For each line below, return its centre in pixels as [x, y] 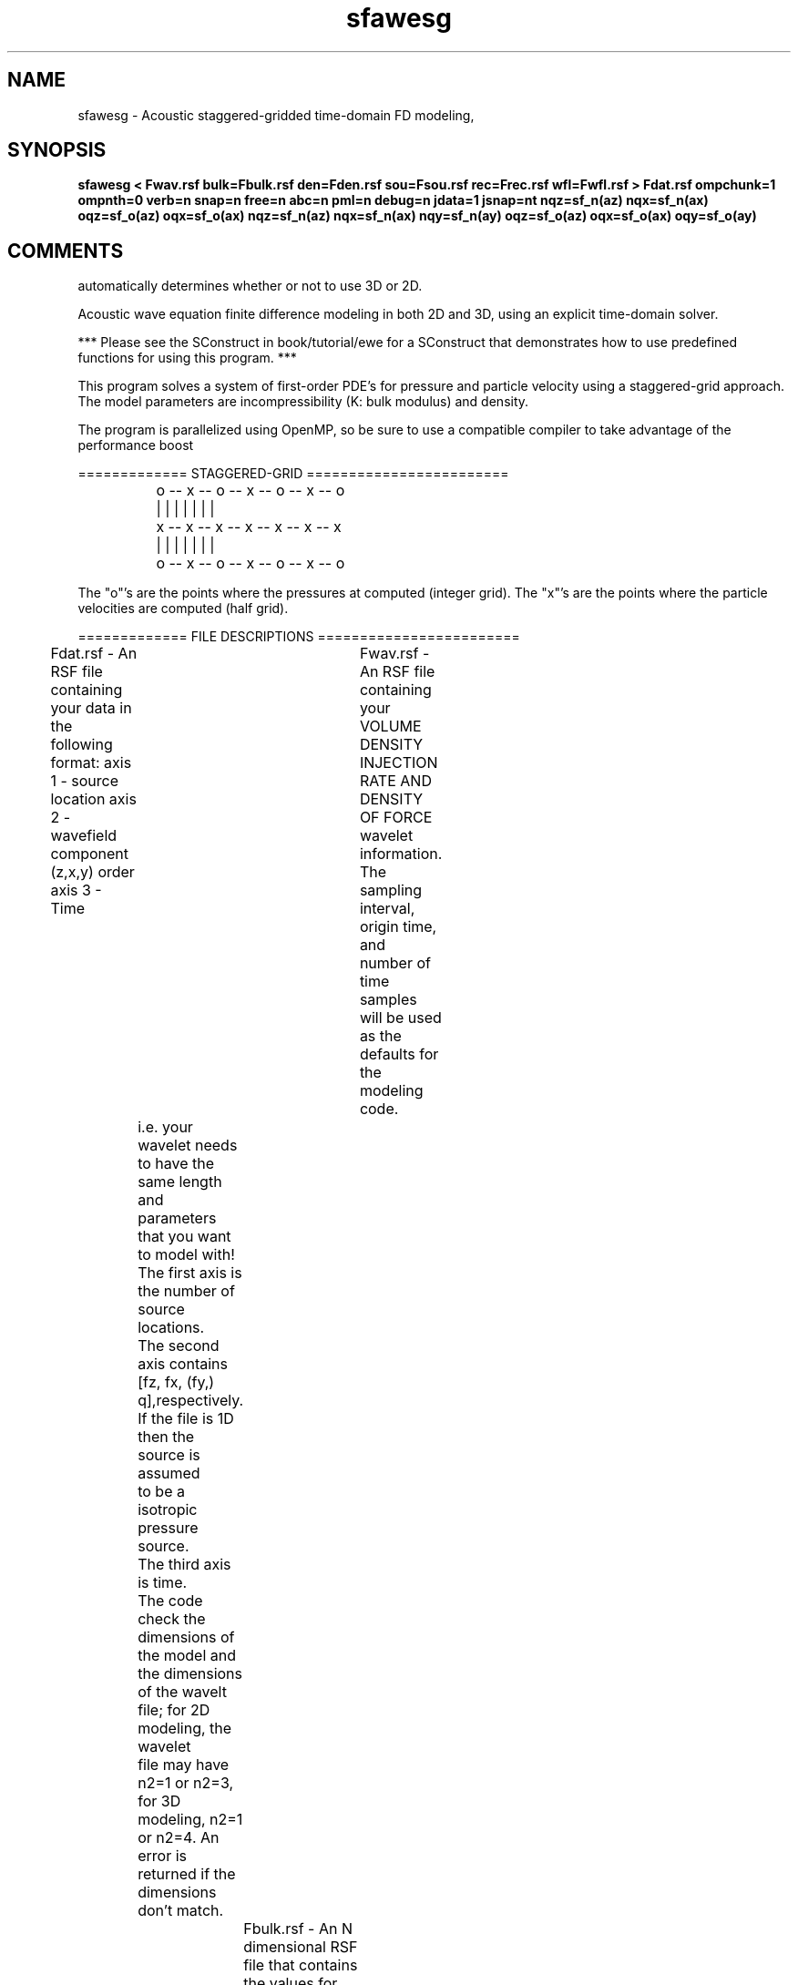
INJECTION [399, 763]
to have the [176, 1164]
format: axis [91, 763]
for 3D [159, 1801]
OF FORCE [396, 818]
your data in [91, 708]
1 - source [85, 781]
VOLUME [390, 726]
